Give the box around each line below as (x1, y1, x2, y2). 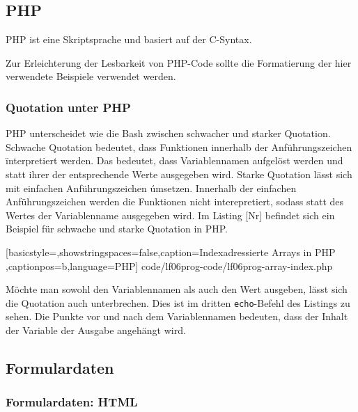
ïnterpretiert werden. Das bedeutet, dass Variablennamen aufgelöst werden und (6, 153, 343, 168)
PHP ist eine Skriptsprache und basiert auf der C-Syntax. (6, 32, 252, 47)
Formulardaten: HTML (6, 393, 138, 411)
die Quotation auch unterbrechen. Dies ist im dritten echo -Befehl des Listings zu (6, 295, 350, 310)
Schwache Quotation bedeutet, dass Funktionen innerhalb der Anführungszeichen (6, 139, 352, 154)
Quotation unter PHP (6, 98, 131, 116)
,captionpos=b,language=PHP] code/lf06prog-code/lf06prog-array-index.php (6, 258, 333, 273)
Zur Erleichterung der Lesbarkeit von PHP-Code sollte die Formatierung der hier (6, 55, 352, 70)
